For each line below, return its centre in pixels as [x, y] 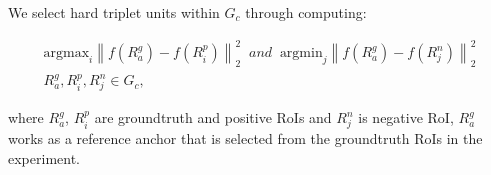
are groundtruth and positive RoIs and [213, 117]
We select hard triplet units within [114, 12]
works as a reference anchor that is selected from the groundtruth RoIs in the [245, 137]
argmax [66, 53]
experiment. [44, 157]
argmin [301, 53]
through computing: [306, 12]
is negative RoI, [406, 117]
